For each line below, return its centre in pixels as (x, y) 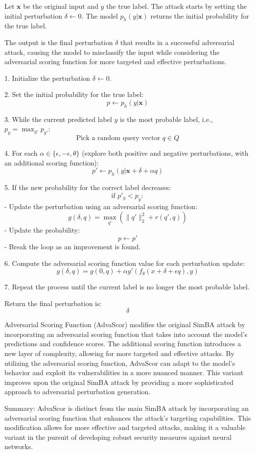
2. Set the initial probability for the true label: (74, 94)
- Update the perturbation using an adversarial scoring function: (101, 206)
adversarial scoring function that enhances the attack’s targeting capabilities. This (128, 417)
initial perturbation (33, 15)
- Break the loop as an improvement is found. (73, 246)
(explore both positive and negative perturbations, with (165, 153)
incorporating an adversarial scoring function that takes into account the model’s (126, 334)
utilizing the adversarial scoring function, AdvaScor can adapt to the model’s (120, 363)
